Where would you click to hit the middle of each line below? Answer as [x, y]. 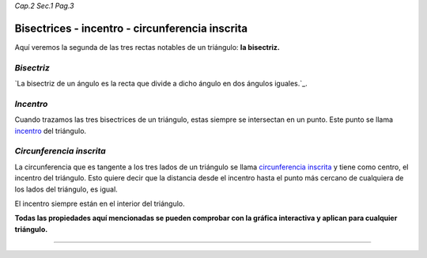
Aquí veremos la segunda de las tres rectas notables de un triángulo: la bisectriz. [147, 47]
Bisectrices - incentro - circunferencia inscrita [131, 28]
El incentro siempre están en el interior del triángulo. [100, 203]
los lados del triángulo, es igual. [66, 189]
